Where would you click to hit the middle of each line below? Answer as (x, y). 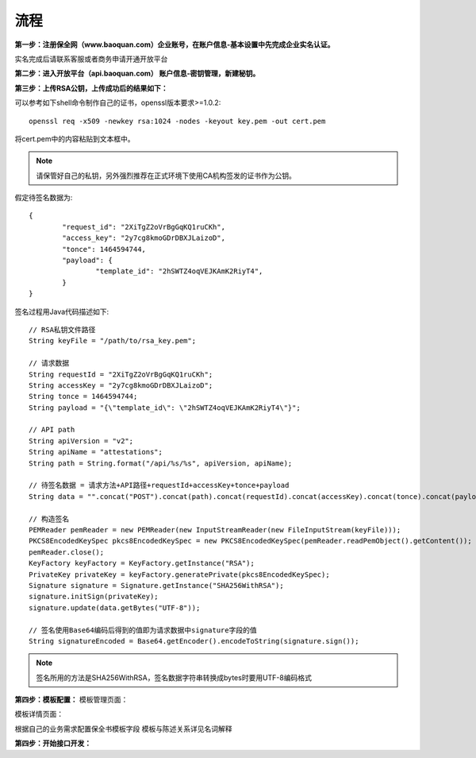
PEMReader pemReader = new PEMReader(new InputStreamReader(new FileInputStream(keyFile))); (215, 530)
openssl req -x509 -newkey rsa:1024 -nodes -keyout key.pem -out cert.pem (177, 121)
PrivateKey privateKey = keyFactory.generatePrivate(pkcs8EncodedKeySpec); (179, 574)
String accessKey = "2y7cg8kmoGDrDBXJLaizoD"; (121, 385)
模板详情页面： (39, 714)
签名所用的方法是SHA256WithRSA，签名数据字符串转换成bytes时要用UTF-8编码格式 (174, 677)
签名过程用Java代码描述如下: (62, 311)
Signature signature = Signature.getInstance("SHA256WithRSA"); (157, 585)
